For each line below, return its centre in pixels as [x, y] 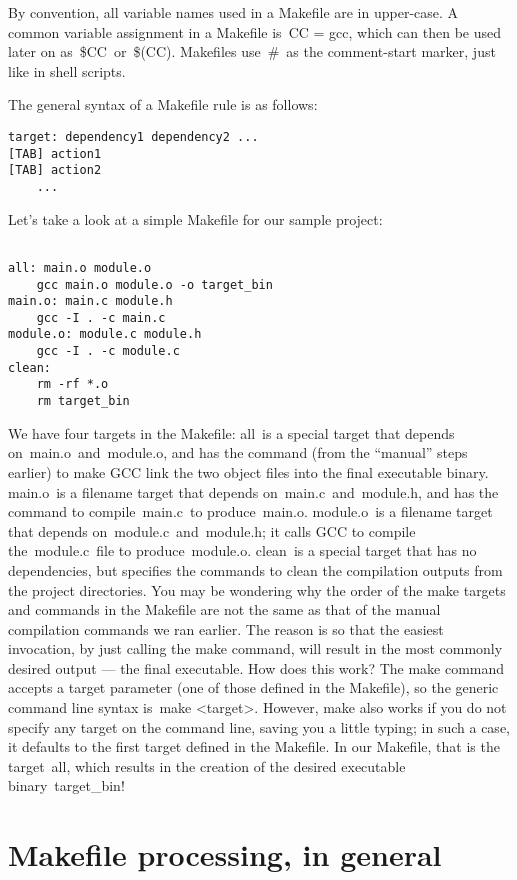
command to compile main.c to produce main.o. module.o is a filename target [250, 511]
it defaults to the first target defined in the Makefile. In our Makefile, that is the [254, 746]
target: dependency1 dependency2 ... [133, 136]
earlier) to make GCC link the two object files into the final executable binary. [248, 471]
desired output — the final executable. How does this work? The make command [256, 667]
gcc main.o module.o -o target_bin [154, 284]
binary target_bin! [66, 785]
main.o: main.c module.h [90, 301]
